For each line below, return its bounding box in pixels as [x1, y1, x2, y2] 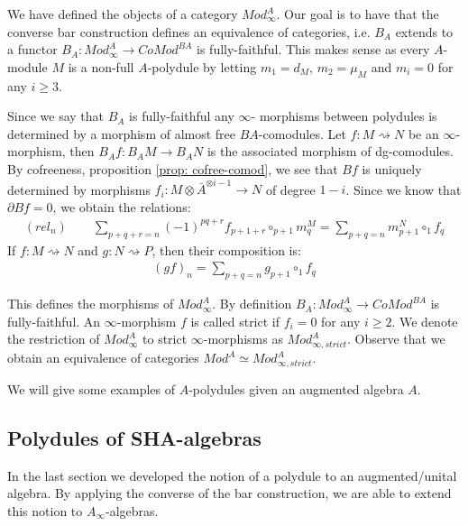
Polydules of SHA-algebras [7, 423, 262, 451]
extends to [395, 22, 454, 41]
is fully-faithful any [129, 106, 234, 125]
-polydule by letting [147, 57, 257, 76]
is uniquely [362, 159, 422, 178]
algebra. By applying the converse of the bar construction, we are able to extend [7, 484, 452, 503]
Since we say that [7, 106, 105, 125]
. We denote [391, 311, 458, 330]
